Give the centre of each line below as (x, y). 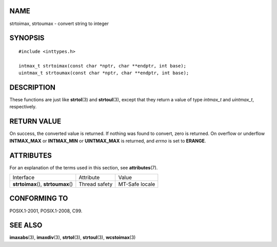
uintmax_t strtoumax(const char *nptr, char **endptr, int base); (104, 73)
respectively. (23, 107)
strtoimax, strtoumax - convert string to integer (59, 24)
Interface (24, 177)
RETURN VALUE (35, 121)
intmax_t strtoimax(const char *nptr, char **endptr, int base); (103, 66)
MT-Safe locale (137, 184)
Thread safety (96, 184)
